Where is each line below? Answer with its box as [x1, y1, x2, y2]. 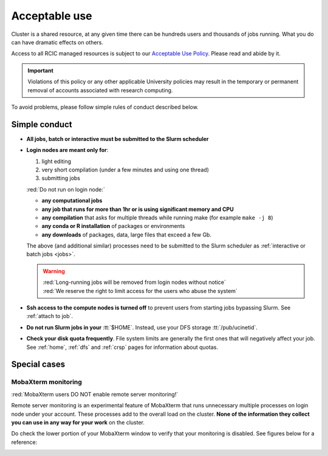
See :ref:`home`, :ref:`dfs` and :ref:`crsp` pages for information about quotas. [26, 344, 219, 351]
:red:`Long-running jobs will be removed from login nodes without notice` [43, 278, 226, 286]
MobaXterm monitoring [11, 378, 82, 386]
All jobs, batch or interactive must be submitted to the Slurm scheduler [26, 135, 209, 142]
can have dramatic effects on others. [11, 38, 103, 46]
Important [27, 67, 54, 74]
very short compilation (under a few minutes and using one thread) [41, 166, 210, 173]
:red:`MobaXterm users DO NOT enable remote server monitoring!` [11, 390, 179, 398]
